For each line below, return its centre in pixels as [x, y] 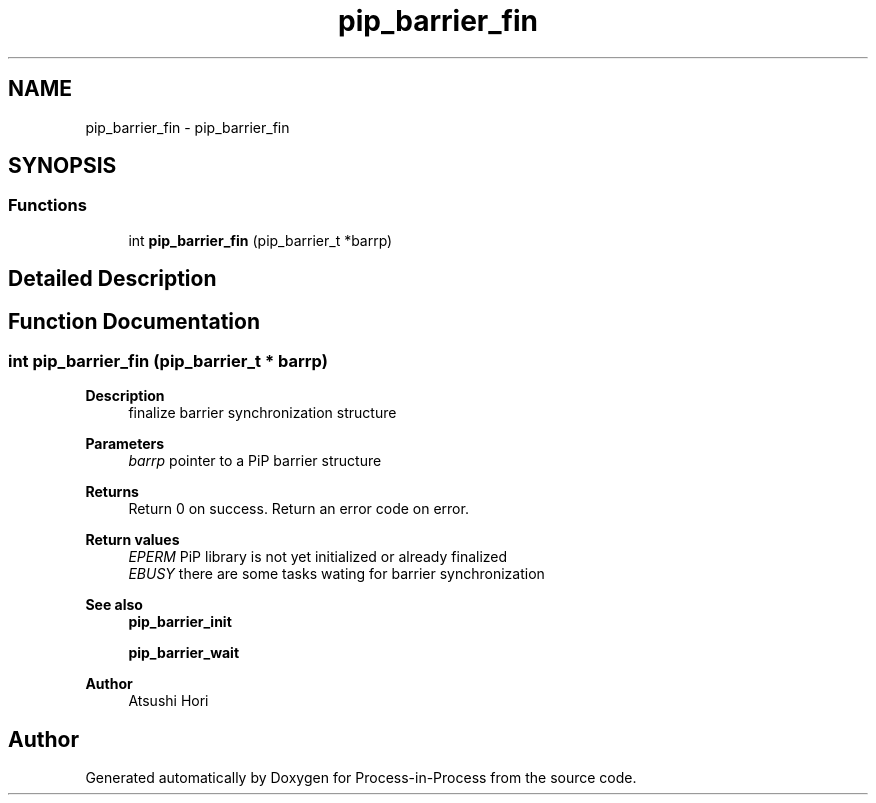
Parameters [125, 444]
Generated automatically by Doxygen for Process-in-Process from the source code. [361, 778]
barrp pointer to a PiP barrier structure [255, 461]
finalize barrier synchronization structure [262, 413]
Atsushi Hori [168, 701]
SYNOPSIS [62, 166]
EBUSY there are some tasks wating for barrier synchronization [336, 574]
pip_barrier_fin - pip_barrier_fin [187, 127]
